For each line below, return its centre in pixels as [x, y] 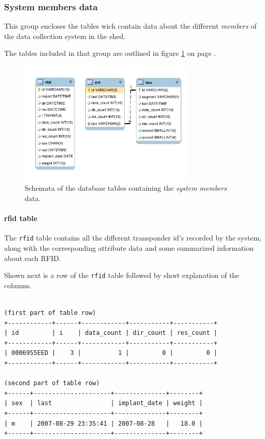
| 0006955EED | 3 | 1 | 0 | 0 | [111, 353]
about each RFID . [33, 258]
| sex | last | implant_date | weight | [103, 403]
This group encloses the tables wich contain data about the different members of [130, 26]
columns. [18, 285]
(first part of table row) [50, 313]
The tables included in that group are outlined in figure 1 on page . [110, 53]
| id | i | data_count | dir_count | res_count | [111, 333]
